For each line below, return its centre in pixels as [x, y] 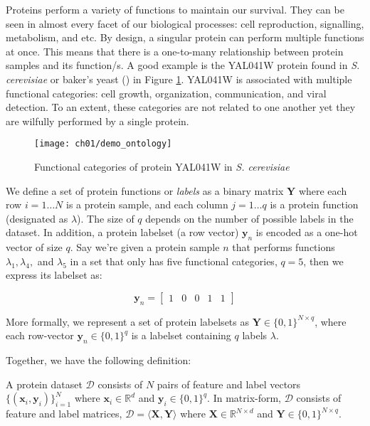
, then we [323, 261]
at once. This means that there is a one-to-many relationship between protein [175, 51]
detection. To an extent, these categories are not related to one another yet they [181, 107]
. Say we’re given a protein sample [145, 247]
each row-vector [40, 335]
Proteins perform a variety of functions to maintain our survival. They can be [175, 9]
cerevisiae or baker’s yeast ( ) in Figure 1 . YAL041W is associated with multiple [179, 79]
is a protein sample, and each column [147, 204]
